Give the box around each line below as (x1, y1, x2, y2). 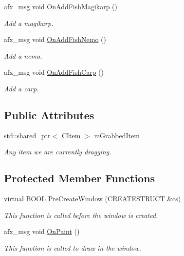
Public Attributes (4, 107, 94, 122)
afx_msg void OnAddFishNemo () (4, 34, 106, 44)
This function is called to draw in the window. (4, 242, 141, 253)
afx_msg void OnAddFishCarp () (4, 67, 104, 77)
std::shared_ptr (4, 130, 51, 140)
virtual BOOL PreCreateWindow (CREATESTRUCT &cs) (4, 193, 181, 204)
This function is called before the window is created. (4, 210, 158, 220)
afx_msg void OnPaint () (4, 226, 80, 236)
